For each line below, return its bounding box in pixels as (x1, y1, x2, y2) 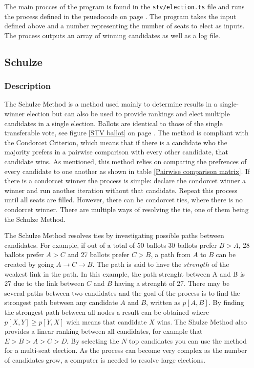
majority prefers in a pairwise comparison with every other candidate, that (4, 147, 228, 157)
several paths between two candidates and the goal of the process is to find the (4, 287, 240, 298)
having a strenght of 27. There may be (114, 278, 230, 288)
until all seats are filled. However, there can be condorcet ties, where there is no (4, 195, 243, 205)
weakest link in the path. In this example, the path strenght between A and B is (4, 268, 245, 279)
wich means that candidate (66, 316, 147, 326)
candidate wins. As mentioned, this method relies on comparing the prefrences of (4, 156, 247, 166)
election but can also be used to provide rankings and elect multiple (26, 108, 230, 119)
